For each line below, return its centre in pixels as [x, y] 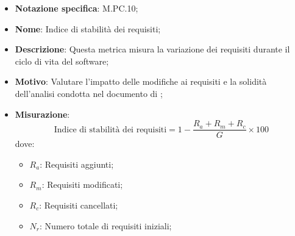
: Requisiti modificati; [82, 184]
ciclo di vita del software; [62, 61]
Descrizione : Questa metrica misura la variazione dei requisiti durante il [152, 49]
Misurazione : [42, 114]
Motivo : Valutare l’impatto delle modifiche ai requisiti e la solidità [141, 81]
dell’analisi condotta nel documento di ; [89, 93]
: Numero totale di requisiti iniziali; [106, 225]
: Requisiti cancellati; [79, 205]
